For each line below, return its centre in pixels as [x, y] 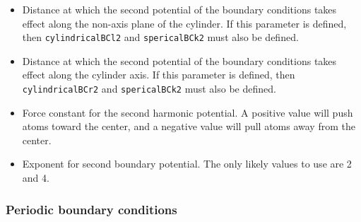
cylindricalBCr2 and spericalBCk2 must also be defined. [149, 89]
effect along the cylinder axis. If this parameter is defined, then [159, 75]
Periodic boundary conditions [91, 209]
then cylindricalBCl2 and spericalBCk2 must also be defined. [160, 37]
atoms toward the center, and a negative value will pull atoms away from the [189, 126]
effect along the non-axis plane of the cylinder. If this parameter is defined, [184, 23]
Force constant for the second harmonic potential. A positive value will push [188, 112]
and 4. [36, 178]
